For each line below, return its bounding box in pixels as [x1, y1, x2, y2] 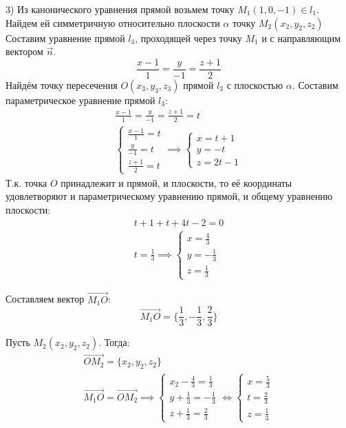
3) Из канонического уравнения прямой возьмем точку [6, 2, 235, 16]
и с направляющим [261, 30, 341, 45]
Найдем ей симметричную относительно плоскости [6, 15, 220, 30]
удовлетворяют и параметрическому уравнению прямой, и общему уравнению [6, 189, 333, 203]
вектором [6, 44, 43, 59]
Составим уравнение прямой [6, 30, 125, 45]
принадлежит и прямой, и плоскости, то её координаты [61, 175, 292, 190]
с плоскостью [226, 77, 283, 92]
